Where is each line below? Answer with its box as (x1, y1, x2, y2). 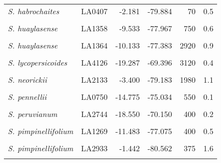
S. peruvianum (8, 108, 57, 119)
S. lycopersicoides (8, 57, 67, 68)
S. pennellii (8, 91, 47, 102)
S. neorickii (8, 74, 47, 85)
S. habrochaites (8, 5, 59, 17)
